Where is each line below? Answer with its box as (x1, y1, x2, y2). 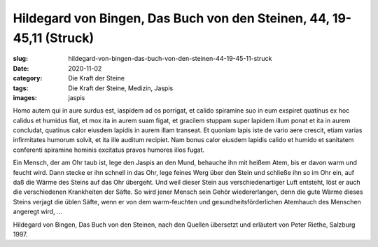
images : (13, 93, 38, 101)
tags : (13, 84, 29, 92)
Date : (13, 64, 29, 73)
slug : (13, 55, 28, 63)
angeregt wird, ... (13, 207, 62, 216)
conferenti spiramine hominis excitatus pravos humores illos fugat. (13, 146, 205, 154)
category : (13, 74, 43, 83)
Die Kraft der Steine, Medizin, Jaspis (68, 84, 174, 92)
